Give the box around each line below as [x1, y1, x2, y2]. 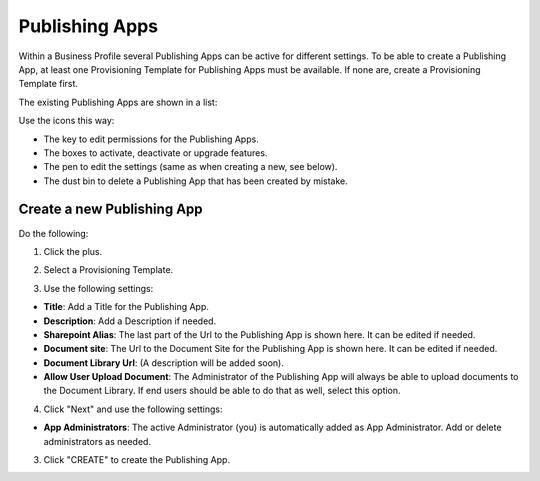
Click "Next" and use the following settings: [43, 403, 223, 415]
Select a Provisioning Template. [43, 264, 174, 276]
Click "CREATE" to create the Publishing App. [43, 454, 230, 466]
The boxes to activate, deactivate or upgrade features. [43, 146, 268, 159]
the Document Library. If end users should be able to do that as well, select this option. [43, 385, 401, 397]
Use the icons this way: [18, 115, 115, 127]
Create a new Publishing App [18, 201, 204, 218]
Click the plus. [43, 245, 103, 257]
